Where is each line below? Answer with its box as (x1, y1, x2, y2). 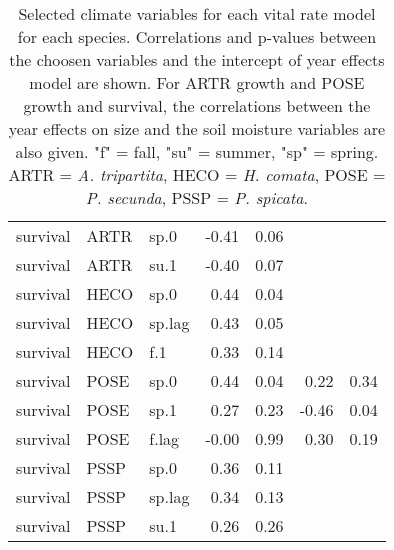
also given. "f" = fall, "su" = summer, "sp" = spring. (15, 140, 379, 163)
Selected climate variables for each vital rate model (18, 2, 376, 25)
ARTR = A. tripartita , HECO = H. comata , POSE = (8, 163, 386, 186)
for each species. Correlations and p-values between (17, 25, 377, 48)
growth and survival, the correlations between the (23, 94, 371, 117)
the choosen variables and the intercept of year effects (9, 48, 385, 71)
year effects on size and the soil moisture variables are (8, 117, 386, 140)
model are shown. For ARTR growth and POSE (29, 71, 365, 94)
